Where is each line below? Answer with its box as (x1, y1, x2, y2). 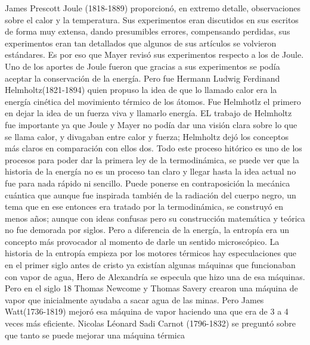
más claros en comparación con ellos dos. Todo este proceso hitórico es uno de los (5, 142, 302, 154)
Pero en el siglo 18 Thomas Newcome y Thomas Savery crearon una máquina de (5, 282, 298, 294)
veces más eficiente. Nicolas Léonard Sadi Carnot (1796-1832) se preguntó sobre (5, 317, 296, 330)
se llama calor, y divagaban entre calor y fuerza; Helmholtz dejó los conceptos (5, 130, 289, 142)
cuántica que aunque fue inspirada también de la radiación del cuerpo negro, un (5, 188, 296, 201)
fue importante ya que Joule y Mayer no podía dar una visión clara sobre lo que (5, 118, 297, 130)
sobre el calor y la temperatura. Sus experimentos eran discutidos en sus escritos (5, 13, 299, 26)
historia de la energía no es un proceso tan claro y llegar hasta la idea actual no (5, 165, 296, 178)
